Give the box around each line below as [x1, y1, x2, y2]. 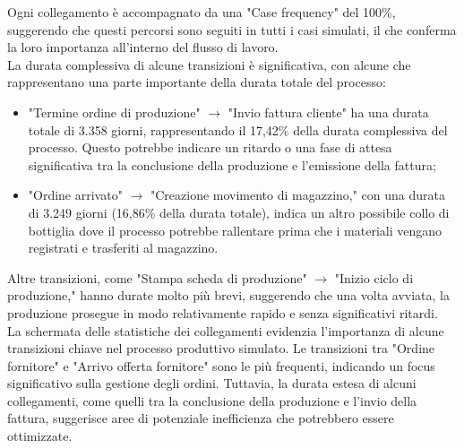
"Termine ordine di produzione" [28, 102, 201, 121]
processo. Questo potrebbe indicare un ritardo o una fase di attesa [28, 138, 392, 157]
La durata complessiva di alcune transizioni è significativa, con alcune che [7, 55, 411, 73]
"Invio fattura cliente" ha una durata [228, 102, 429, 121]
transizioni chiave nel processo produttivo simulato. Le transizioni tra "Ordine [7, 339, 435, 358]
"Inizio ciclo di [334, 268, 414, 287]
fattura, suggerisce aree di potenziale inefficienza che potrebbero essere [7, 409, 394, 427]
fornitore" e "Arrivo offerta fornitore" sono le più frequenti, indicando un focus [7, 356, 435, 375]
